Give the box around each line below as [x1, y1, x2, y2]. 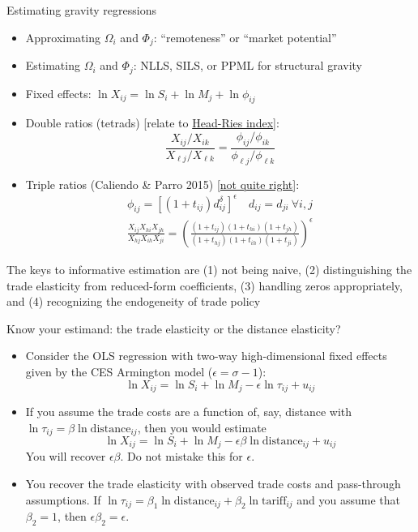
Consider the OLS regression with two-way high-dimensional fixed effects [25, 347, 387, 364]
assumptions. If [25, 491, 101, 508]
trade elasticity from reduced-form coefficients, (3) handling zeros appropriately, [6, 277, 403, 294]
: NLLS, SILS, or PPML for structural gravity [133, 57, 362, 74]
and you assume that [296, 491, 401, 508]
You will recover [25, 448, 106, 465]
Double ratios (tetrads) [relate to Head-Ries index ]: [25, 114, 279, 131]
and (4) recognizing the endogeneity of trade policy [6, 293, 261, 310]
